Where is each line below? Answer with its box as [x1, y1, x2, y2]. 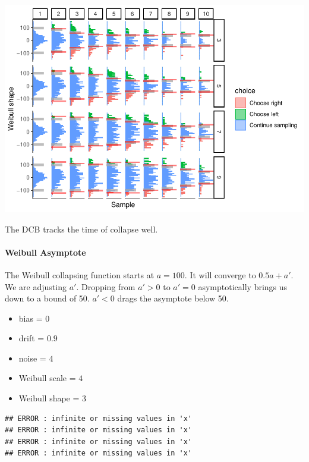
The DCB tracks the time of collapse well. [5, 222, 158, 235]
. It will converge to [184, 268, 256, 281]
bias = [18, 312, 43, 324]
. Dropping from [76, 280, 135, 293]
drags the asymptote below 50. [117, 292, 229, 304]
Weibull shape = [18, 392, 80, 404]
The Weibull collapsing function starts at [5, 268, 154, 281]
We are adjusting [5, 280, 67, 293]
